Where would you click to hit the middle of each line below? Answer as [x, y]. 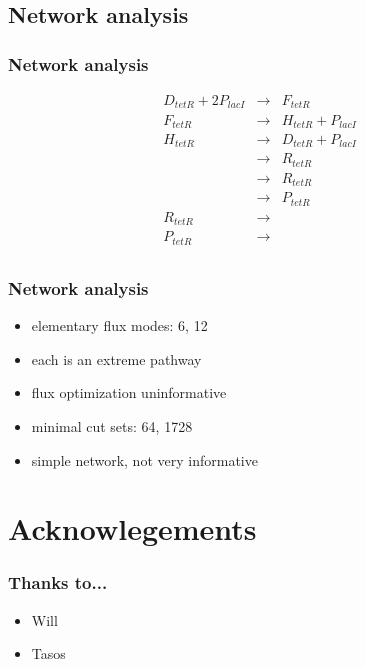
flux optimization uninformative [129, 392]
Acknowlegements [132, 528]
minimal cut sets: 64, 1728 [112, 425]
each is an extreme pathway [116, 358]
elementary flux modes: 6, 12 [119, 325]
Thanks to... [58, 582]
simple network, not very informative [144, 459]
